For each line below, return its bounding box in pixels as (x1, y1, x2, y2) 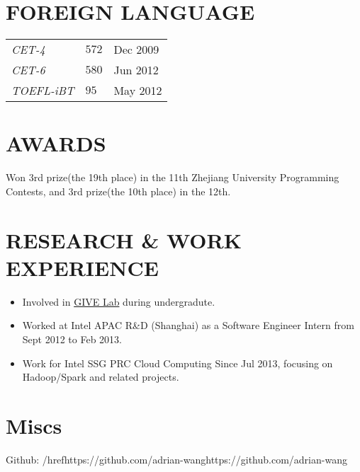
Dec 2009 (113, 41, 159, 58)
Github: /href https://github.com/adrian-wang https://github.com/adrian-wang (6, 451, 347, 466)
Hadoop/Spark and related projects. (22, 369, 179, 384)
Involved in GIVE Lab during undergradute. (22, 294, 215, 309)
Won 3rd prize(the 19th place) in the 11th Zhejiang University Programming (6, 170, 339, 185)
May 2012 (113, 82, 162, 99)
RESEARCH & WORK (6, 225, 242, 254)
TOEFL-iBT (11, 82, 74, 99)
